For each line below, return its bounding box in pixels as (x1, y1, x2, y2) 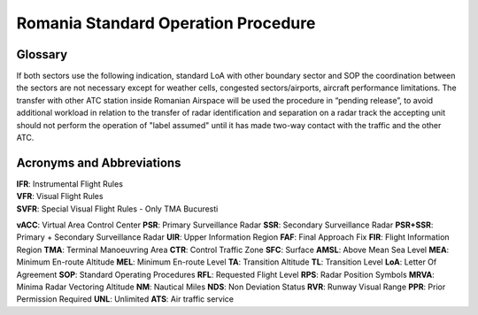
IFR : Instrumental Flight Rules (16, 178, 124, 189)
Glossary (16, 47, 68, 62)
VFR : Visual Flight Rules (16, 191, 104, 202)
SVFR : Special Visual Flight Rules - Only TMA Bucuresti (16, 204, 219, 214)
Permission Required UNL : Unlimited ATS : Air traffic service (16, 294, 235, 304)
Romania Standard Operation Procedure (16, 13, 316, 33)
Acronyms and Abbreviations (16, 155, 181, 170)
